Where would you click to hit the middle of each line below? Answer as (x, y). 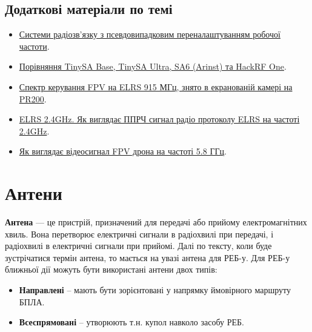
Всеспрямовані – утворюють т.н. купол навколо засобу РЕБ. (131, 322)
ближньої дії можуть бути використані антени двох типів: (111, 269)
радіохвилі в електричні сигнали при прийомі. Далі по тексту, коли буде (138, 246)
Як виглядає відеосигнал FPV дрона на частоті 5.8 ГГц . (123, 151)
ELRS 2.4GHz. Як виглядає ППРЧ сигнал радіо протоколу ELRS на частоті (159, 119)
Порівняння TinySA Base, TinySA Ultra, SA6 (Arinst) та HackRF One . (153, 66)
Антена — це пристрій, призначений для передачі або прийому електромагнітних (156, 222)
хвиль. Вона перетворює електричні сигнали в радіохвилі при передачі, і (139, 234)
